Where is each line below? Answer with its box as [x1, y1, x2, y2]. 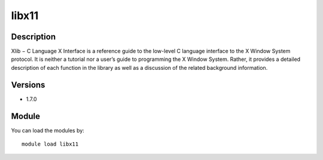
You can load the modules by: [11, 127, 85, 134]
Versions [11, 79, 45, 90]
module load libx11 [22, 141, 79, 147]
